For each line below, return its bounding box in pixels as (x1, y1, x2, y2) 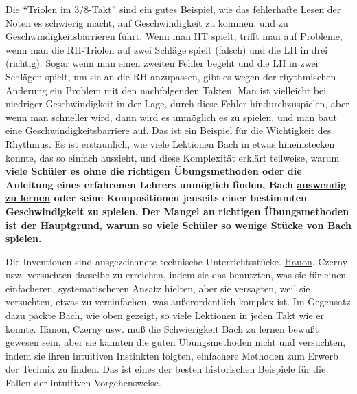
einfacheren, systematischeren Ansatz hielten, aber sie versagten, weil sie (5, 281, 310, 295)
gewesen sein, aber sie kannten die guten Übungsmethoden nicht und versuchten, (5, 335, 346, 349)
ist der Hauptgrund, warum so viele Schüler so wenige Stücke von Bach (5, 217, 352, 232)
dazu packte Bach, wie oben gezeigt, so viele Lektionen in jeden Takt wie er (5, 308, 325, 322)
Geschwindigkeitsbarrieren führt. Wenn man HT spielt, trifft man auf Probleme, (5, 29, 343, 43)
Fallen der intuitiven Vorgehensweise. (5, 375, 161, 390)
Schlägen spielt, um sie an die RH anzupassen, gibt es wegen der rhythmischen (5, 69, 336, 83)
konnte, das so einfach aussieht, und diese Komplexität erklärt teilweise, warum (5, 150, 340, 164)
